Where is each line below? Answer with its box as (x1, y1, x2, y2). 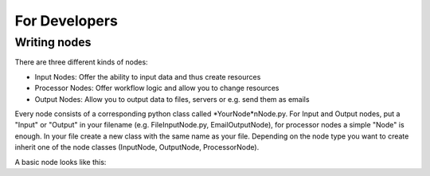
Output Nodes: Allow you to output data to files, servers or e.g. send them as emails (34, 94, 310, 104)
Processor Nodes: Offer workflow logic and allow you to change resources (34, 84, 279, 93)
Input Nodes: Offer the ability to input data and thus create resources (34, 72, 261, 81)
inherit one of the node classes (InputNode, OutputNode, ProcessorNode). (14, 143, 260, 152)
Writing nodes (14, 35, 92, 49)
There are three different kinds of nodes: (14, 57, 148, 67)
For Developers (14, 12, 119, 29)
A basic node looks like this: (14, 157, 107, 166)
